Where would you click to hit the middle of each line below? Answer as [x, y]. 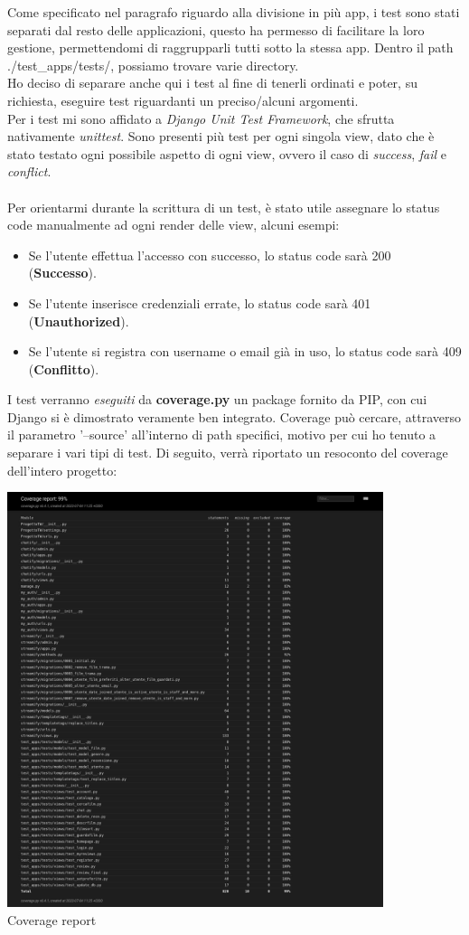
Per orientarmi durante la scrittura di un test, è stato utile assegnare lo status [224, 207]
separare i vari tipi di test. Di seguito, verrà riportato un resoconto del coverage [228, 453]
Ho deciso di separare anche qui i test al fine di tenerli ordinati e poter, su [212, 83]
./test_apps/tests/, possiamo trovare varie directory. [153, 65]
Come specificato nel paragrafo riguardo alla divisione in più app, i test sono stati [234, 12]
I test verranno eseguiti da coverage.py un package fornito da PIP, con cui [217, 399]
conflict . [29, 171]
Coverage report [52, 919]
